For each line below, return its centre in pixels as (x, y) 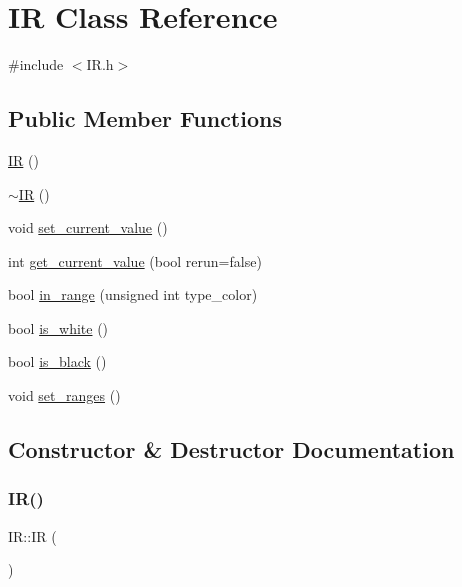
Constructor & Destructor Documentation (231, 449)
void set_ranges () (64, 395)
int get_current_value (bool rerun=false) (135, 260)
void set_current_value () (88, 227)
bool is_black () (57, 361)
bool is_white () (58, 327)
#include (36, 64)
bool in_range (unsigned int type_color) (133, 294)
